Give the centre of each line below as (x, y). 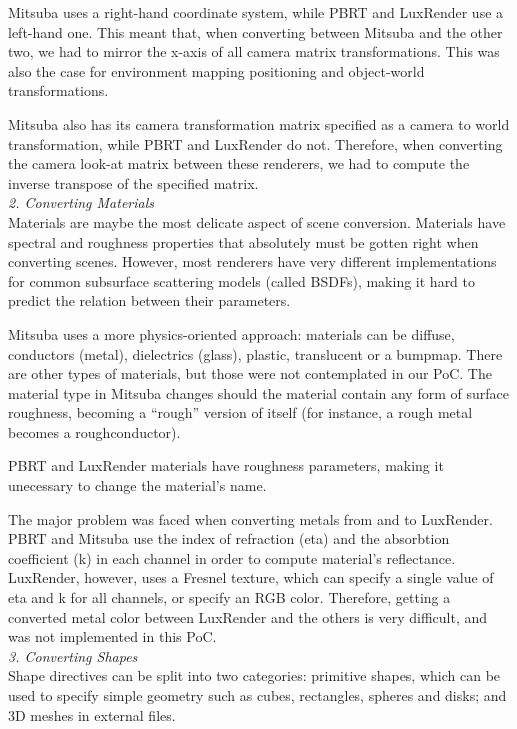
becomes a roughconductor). (94, 431)
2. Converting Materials (81, 202)
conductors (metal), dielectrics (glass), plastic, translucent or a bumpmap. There (255, 353)
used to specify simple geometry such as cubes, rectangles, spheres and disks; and (257, 695)
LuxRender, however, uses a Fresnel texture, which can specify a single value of (251, 577)
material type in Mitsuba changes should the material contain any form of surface (258, 392)
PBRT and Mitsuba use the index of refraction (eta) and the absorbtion (229, 538)
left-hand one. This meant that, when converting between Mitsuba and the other (255, 31)
